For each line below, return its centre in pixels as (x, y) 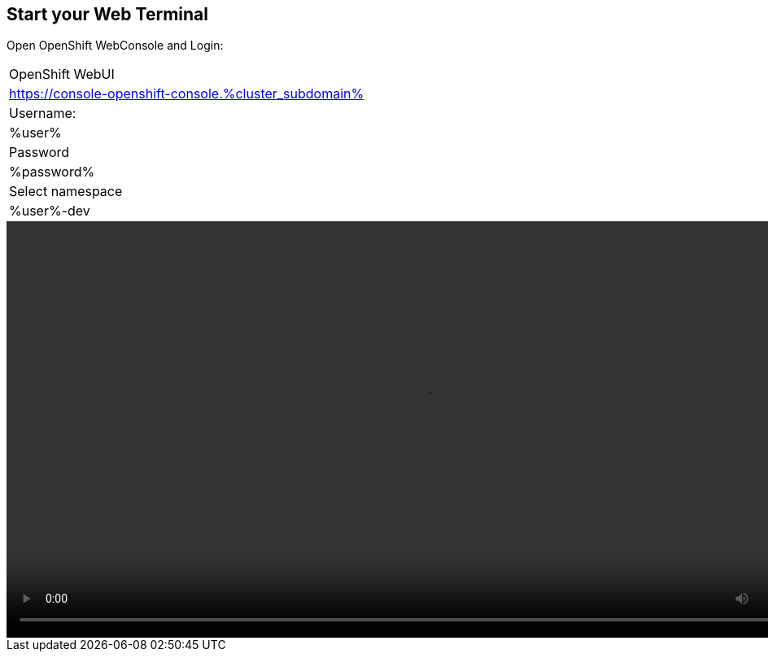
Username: (43, 113)
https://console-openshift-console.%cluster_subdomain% (187, 94)
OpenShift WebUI (62, 74)
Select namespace (66, 192)
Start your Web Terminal (107, 14)
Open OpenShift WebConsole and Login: (115, 46)
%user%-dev (50, 211)
